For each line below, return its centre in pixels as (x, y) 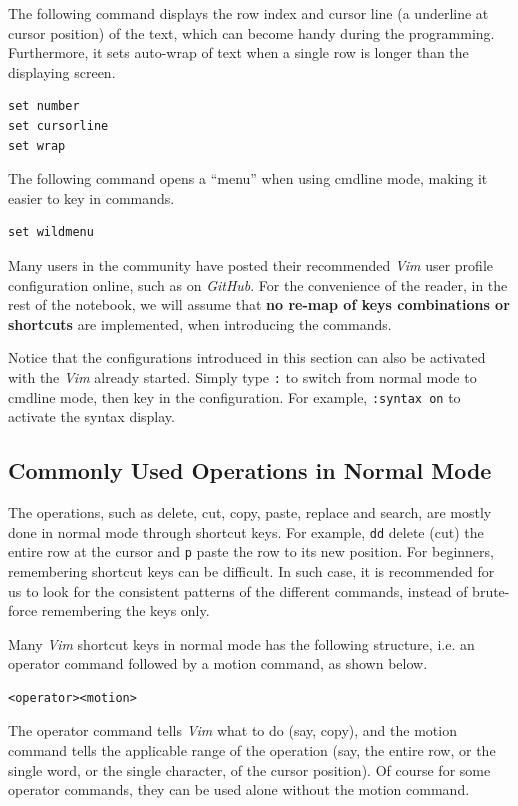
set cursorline (58, 125)
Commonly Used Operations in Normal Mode (250, 470)
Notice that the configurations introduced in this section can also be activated (247, 357)
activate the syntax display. (91, 416)
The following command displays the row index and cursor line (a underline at (248, 13)
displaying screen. (62, 71)
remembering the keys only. (125, 610)
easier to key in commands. (91, 197)
